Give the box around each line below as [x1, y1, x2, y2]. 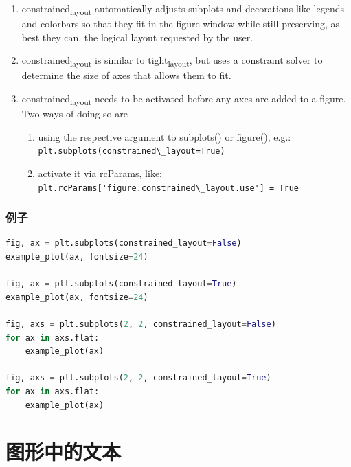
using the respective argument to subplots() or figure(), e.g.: [38, 129, 291, 144]
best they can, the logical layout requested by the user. [21, 30, 253, 44]
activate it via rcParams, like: [38, 166, 162, 180]
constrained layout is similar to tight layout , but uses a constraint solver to [21, 53, 323, 69]
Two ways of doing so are [21, 106, 128, 121]
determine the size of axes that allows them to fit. [21, 68, 231, 82]
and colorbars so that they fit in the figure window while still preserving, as [21, 16, 340, 31]
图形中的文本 [5, 437, 122, 466]
